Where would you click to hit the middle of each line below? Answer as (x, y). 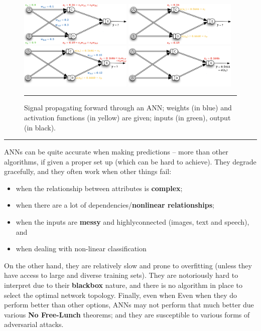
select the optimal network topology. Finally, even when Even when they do (121, 295)
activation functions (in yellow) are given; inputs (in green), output (127, 117)
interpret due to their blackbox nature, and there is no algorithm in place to (123, 285)
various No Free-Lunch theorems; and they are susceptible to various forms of (127, 314)
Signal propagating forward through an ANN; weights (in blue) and (128, 108)
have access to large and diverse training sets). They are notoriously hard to (121, 275)
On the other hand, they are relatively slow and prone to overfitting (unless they (128, 265)
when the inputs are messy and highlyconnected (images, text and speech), (133, 222)
